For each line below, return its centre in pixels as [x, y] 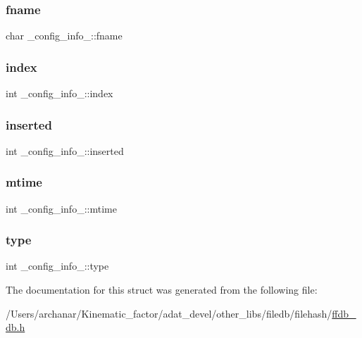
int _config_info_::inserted [65, 150]
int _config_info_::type [57, 266]
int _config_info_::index [60, 93]
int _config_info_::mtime [61, 208]
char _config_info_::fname [64, 36]
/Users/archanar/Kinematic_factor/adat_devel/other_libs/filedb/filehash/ [169, 313]
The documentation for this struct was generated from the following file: [162, 290]
